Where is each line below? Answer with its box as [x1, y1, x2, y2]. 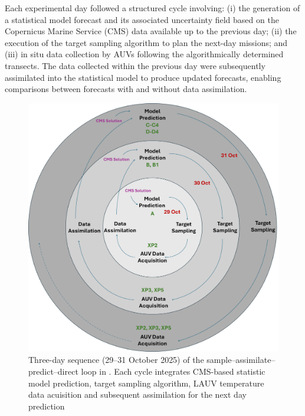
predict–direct [28, 365, 78, 378]
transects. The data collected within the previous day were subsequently [5, 59, 265, 71]
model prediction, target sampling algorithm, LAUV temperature [28, 376, 264, 389]
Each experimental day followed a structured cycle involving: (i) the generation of [5, 2, 300, 14]
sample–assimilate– [206, 353, 276, 366]
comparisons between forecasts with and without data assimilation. [5, 83, 247, 95]
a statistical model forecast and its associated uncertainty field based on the [5, 13, 279, 25]
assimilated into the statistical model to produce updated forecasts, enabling [5, 71, 281, 83]
